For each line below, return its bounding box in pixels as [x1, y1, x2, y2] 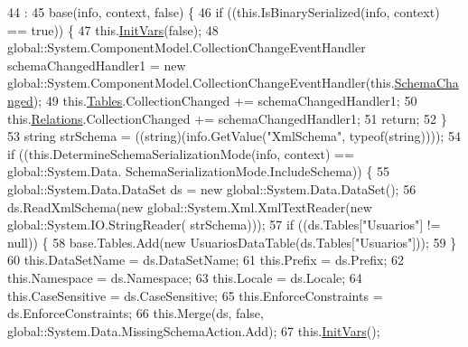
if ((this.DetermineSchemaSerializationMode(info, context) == [7, 144, 354, 163]
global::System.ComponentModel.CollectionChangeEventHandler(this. [7, 73, 395, 92]
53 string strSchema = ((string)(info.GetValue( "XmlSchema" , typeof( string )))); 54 [7, 127, 461, 145]
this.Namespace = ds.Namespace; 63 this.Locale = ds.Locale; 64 [7, 267, 362, 286]
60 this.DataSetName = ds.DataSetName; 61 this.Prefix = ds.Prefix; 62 [7, 250, 405, 269]
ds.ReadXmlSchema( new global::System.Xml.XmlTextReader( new [7, 197, 372, 216]
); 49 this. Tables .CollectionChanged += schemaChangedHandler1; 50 [33, 90, 417, 109]
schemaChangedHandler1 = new [7, 55, 186, 74]
